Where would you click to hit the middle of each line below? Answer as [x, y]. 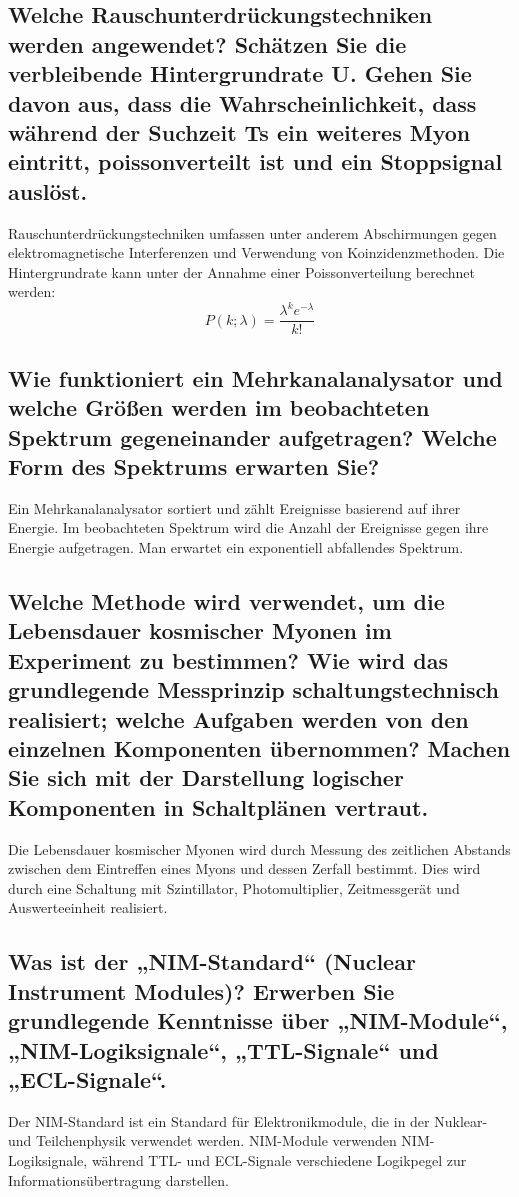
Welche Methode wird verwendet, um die [226, 601]
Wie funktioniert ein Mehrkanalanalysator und [255, 377]
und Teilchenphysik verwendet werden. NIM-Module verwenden [202, 1140]
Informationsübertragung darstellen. [118, 1179]
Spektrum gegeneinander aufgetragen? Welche [252, 436]
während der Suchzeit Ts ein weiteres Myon [239, 131]
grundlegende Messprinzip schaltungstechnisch [253, 689]
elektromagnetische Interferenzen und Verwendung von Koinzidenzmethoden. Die [256, 252]
